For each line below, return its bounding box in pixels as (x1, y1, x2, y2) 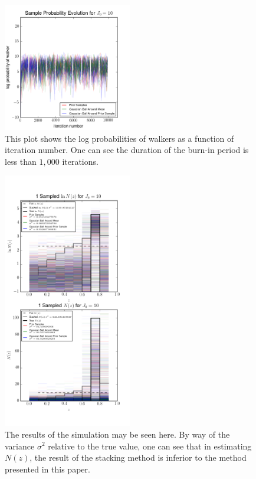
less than (5, 155, 37, 167)
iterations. (62, 155, 99, 167)
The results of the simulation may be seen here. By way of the (5, 428, 230, 440)
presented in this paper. (5, 462, 90, 475)
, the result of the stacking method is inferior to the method (29, 451, 247, 464)
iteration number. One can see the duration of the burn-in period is (5, 144, 249, 156)
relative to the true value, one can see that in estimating (48, 439, 252, 452)
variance (5, 439, 35, 452)
